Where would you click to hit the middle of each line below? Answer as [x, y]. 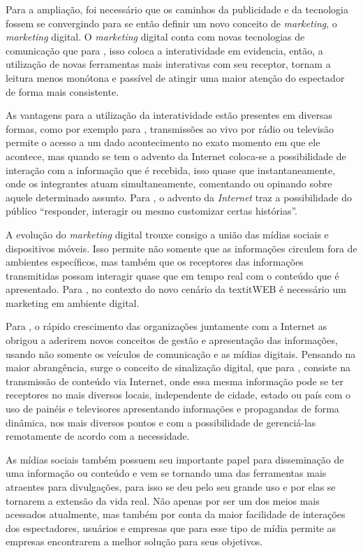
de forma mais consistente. [62, 91]
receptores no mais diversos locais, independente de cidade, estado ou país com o [178, 395]
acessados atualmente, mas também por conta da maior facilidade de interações [176, 514]
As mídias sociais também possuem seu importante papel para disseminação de [175, 459]
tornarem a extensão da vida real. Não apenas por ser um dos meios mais [163, 500]
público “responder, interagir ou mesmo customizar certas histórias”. [151, 211]
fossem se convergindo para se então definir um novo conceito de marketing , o [171, 23]
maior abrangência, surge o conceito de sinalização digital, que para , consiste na [178, 367]
